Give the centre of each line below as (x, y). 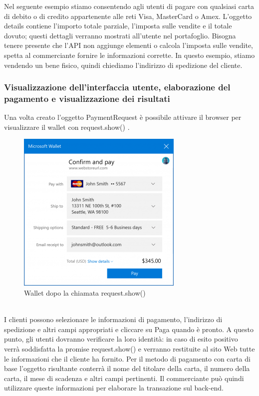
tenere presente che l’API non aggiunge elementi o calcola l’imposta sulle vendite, (129, 45)
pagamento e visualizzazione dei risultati (87, 98)
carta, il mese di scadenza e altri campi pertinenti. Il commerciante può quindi (124, 378)
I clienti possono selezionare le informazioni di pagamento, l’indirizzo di (113, 319)
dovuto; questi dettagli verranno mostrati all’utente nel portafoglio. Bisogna (120, 35)
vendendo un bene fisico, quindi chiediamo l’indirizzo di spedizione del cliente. (123, 65)
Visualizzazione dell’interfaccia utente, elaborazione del (117, 87)
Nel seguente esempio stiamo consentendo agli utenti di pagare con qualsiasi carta (129, 6)
